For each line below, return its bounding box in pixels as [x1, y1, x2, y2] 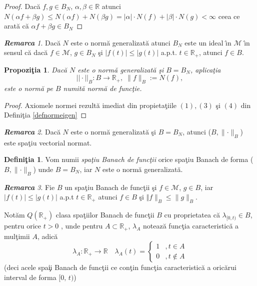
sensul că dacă [4, 47, 48, 57]
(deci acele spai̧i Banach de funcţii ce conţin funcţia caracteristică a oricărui [4, 262, 236, 272]
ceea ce [218, 10, 240, 21]
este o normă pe [4, 83, 53, 93]
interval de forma [4, 271, 56, 282]
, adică [37, 230, 58, 241]
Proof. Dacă [4, 1, 40, 11]
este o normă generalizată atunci [70, 37, 170, 47]
